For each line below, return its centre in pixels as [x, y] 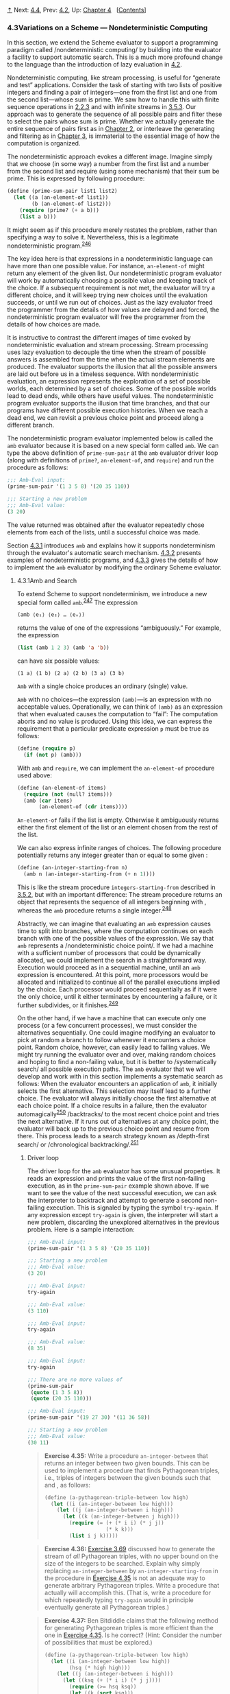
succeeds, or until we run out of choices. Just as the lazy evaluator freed [110, 303]
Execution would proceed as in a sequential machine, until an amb [108, 967]
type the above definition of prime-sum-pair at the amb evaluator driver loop [113, 453]
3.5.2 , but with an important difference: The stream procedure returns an [119, 895]
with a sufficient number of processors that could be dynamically [109, 952]
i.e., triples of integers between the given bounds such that [127, 1477]
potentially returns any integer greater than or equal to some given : [112, 855]
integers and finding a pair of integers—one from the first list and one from [112, 93]
